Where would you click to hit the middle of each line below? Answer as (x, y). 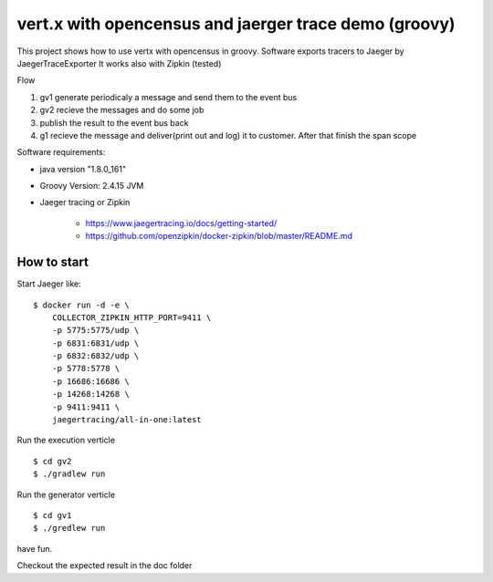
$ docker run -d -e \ (81, 305)
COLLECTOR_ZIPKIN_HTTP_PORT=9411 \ (131, 317)
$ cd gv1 (52, 515)
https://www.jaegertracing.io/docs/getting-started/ (181, 223)
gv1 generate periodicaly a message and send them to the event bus (168, 97)
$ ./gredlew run (69, 528)
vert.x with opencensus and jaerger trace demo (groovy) (236, 24)
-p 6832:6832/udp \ (95, 356)
